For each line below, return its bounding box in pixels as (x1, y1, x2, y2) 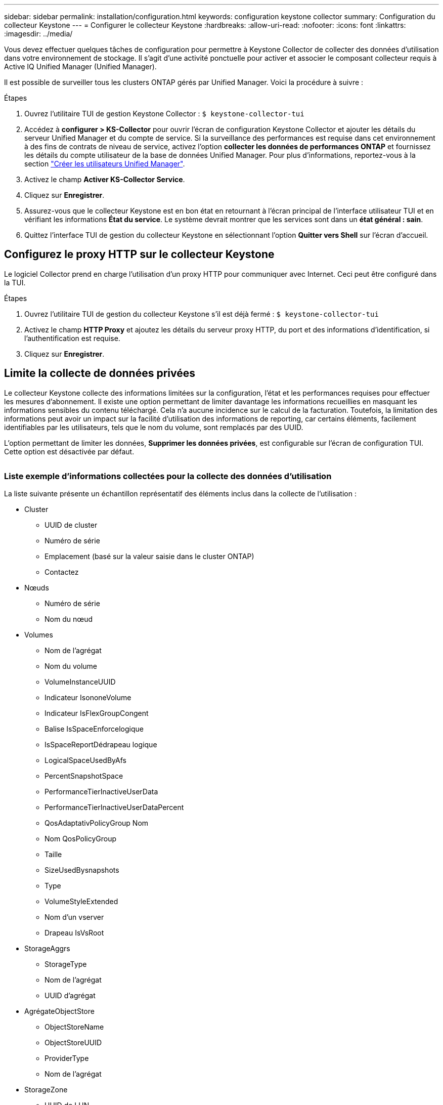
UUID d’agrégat (45, 991, 96, 1000)
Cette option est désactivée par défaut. (4, 447, 135, 456)
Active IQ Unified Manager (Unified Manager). (4, 62, 157, 71)
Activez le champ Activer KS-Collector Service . (24, 175, 185, 184)
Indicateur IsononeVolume (45, 693, 131, 702)
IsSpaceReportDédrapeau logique (45, 740, 157, 749)
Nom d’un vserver (45, 913, 104, 922)
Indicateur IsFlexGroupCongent (45, 709, 149, 718)
